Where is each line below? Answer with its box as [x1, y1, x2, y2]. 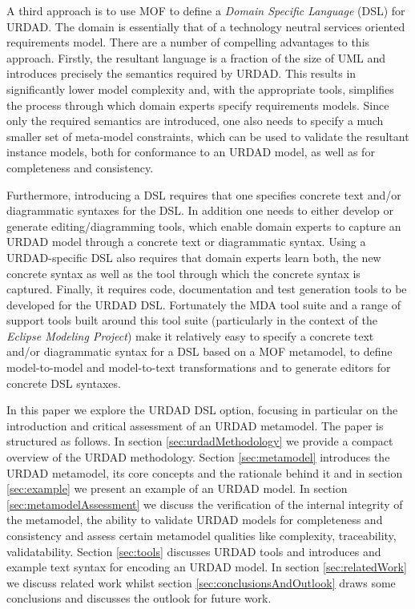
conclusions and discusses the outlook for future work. [6, 590, 272, 607]
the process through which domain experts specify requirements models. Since [6, 96, 389, 113]
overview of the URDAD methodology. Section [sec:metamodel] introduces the [6, 449, 390, 466]
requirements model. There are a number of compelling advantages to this [6, 34, 370, 50]
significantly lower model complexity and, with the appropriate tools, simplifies [6, 80, 394, 97]
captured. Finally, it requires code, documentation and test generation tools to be [6, 280, 407, 297]
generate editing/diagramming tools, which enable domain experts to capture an [6, 217, 401, 234]
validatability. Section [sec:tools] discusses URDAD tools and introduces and [6, 542, 381, 559]
